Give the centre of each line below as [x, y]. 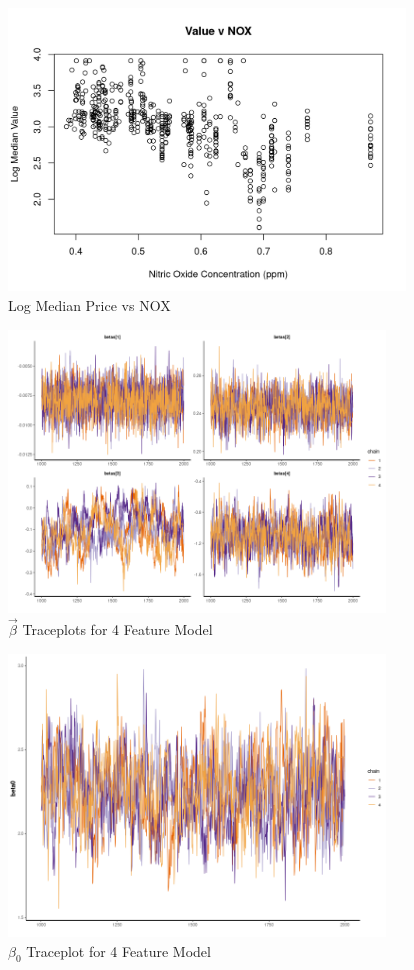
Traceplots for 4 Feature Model [117, 628]
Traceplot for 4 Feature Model [118, 950]
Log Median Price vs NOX [89, 305]
